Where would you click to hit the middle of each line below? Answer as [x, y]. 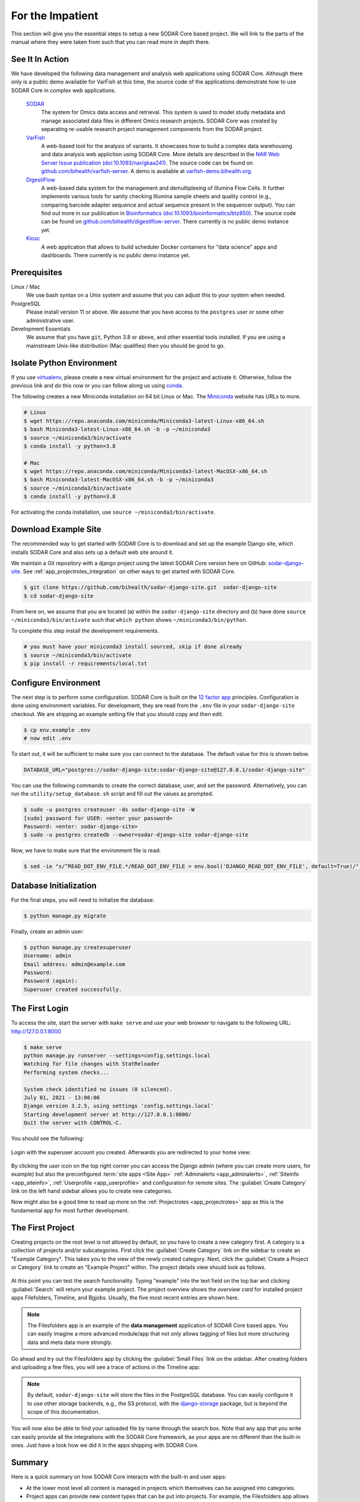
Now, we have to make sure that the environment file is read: [86, 851]
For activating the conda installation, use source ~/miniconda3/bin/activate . [113, 512]
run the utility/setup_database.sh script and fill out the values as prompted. [112, 794]
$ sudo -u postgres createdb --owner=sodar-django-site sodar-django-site [136, 835]
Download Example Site [56, 530]
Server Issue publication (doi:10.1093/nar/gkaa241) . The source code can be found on [147, 163]
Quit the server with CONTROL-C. [73, 1123]
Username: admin [48, 956]
